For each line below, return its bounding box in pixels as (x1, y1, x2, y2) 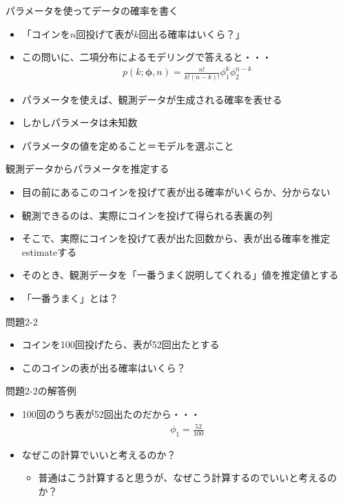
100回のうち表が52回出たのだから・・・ (21, 406, 200, 421)
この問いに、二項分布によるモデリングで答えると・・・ (21, 50, 272, 64)
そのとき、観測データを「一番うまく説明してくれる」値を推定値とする (21, 268, 339, 282)
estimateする (21, 244, 77, 259)
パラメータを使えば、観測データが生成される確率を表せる (21, 92, 282, 106)
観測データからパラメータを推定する (6, 161, 169, 176)
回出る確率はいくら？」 (138, 26, 245, 41)
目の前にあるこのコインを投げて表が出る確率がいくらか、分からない (21, 185, 331, 199)
